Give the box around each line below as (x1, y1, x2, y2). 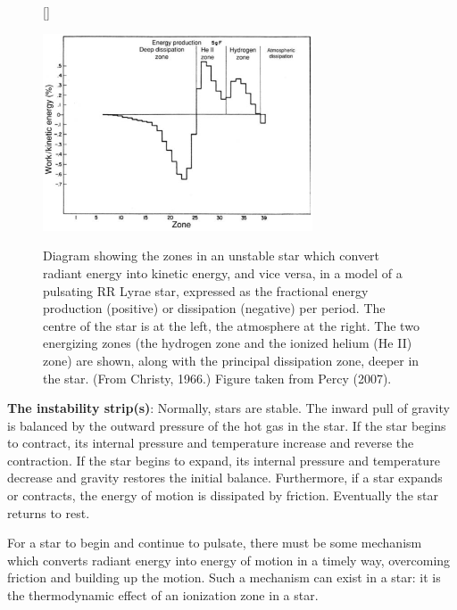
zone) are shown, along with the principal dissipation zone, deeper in (43, 350, 420, 369)
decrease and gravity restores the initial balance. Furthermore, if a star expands (7, 468, 443, 487)
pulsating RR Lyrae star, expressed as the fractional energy (43, 281, 369, 300)
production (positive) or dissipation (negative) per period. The (43, 299, 386, 317)
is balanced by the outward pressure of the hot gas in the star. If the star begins (7, 416, 446, 434)
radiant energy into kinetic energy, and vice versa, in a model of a (43, 263, 403, 282)
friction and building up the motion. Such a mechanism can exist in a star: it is (7, 568, 441, 587)
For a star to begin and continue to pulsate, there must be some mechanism (7, 533, 422, 552)
